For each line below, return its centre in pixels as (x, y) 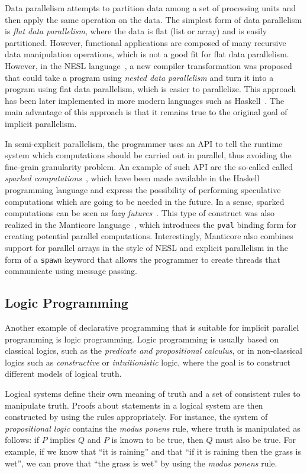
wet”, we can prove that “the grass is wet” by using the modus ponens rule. (141, 463)
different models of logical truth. (63, 373)
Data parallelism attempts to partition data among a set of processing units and (150, 8)
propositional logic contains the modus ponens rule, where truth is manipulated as (153, 428)
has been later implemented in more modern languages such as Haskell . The (145, 100)
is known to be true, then (157, 440)
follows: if (22, 440)
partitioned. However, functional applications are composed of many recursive (146, 42)
